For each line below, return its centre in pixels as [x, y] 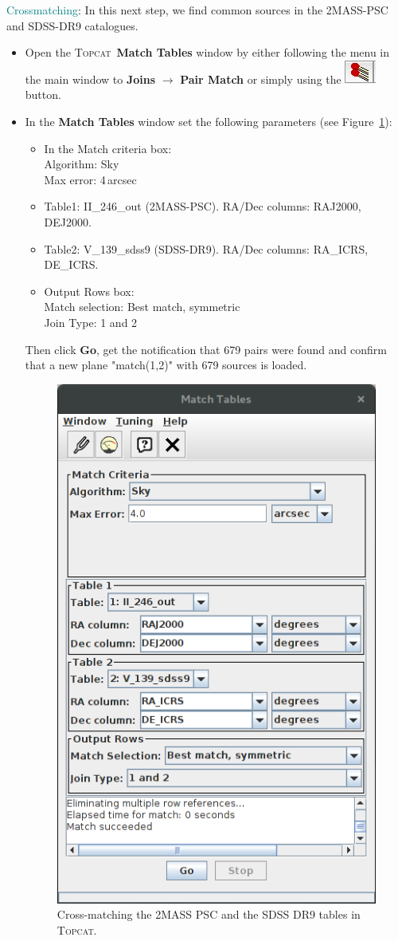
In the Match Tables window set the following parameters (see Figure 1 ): [209, 121]
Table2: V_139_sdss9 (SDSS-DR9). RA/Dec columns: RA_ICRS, [206, 248]
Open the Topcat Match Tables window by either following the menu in [207, 52]
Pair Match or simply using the [261, 79]
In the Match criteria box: [108, 148]
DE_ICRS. [71, 264]
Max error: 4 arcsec [90, 179]
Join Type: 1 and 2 [91, 322]
